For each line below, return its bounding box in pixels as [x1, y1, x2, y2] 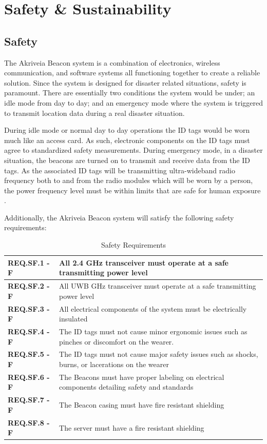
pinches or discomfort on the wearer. [59, 336, 174, 347]
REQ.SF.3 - [8, 303, 50, 314]
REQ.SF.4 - [8, 326, 50, 336]
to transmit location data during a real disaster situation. [4, 107, 185, 118]
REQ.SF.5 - [8, 349, 50, 359]
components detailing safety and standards [59, 381, 194, 392]
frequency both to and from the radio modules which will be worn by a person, [4, 175, 253, 186]
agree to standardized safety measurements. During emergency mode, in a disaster [4, 145, 263, 155]
